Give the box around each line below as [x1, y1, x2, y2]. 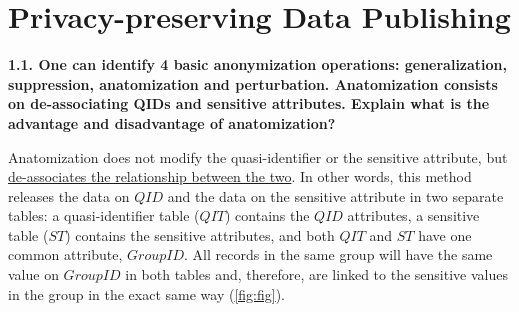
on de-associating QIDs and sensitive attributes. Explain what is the [8, 93, 490, 114]
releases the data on [8, 185, 130, 206]
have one [418, 224, 472, 245]
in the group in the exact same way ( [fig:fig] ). [8, 283, 286, 304]
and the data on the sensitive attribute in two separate [167, 185, 504, 206]
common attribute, [8, 244, 123, 265]
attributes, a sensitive [347, 205, 480, 226]
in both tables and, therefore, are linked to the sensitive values [125, 264, 508, 285]
